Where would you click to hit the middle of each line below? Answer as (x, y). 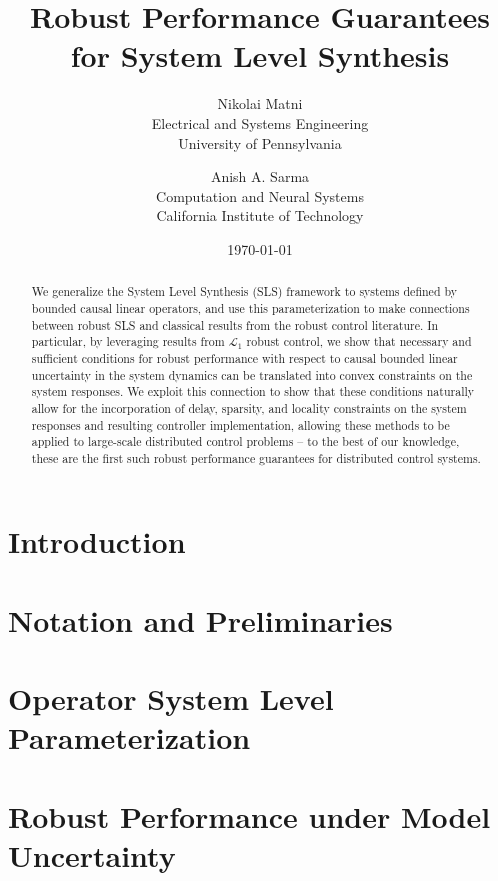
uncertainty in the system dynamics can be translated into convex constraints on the (252, 374)
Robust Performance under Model (249, 815)
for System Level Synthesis (260, 55)
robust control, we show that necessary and (359, 341)
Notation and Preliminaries (200, 619)
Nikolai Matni (260, 103)
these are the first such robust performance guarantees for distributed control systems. (256, 457)
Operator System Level (171, 698)
